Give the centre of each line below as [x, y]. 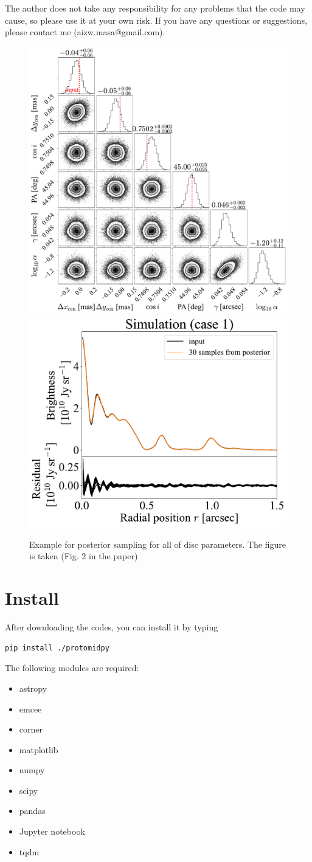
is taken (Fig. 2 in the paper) [84, 556]
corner [31, 729]
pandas [32, 811]
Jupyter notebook [52, 831]
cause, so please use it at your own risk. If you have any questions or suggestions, [156, 20]
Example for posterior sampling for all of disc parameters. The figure [158, 544]
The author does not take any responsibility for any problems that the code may [155, 8]
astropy [33, 688]
